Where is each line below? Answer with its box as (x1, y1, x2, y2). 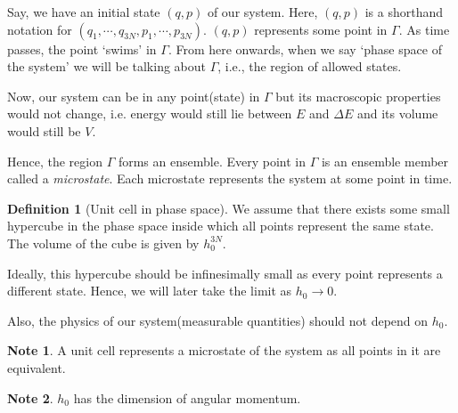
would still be (7, 121, 81, 140)
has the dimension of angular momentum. (73, 388, 301, 407)
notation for (7, 20, 72, 38)
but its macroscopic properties (275, 86, 441, 105)
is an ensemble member (321, 151, 449, 170)
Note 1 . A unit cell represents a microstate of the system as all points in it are (7, 341, 441, 360)
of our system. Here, (207, 3, 318, 20)
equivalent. (7, 358, 66, 377)
